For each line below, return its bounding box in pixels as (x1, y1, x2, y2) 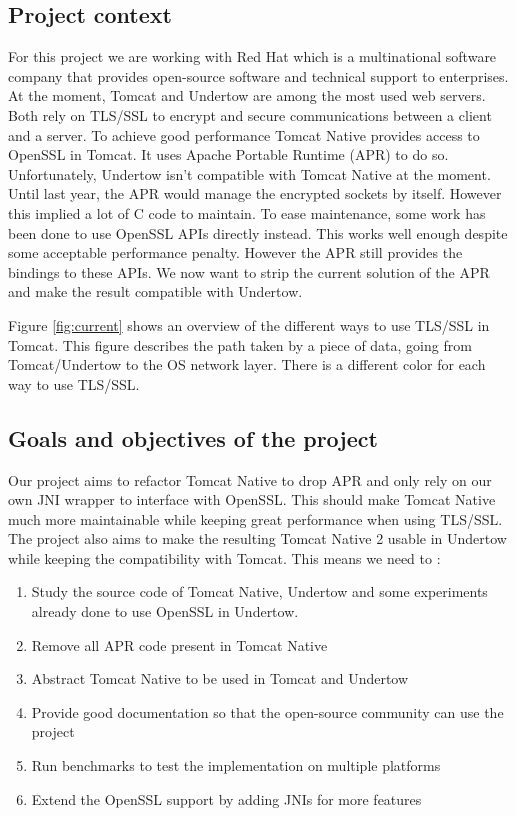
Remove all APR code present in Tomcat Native (31, 634, 328, 655)
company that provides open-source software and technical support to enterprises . (8, 65, 509, 86)
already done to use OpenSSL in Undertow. (31, 601, 299, 622)
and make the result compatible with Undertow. (8, 281, 303, 302)
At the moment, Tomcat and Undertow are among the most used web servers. (8, 85, 486, 106)
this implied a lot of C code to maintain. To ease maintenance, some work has (8, 202, 486, 223)
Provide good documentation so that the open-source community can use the (31, 701, 504, 722)
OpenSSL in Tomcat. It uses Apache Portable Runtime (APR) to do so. (8, 144, 449, 165)
